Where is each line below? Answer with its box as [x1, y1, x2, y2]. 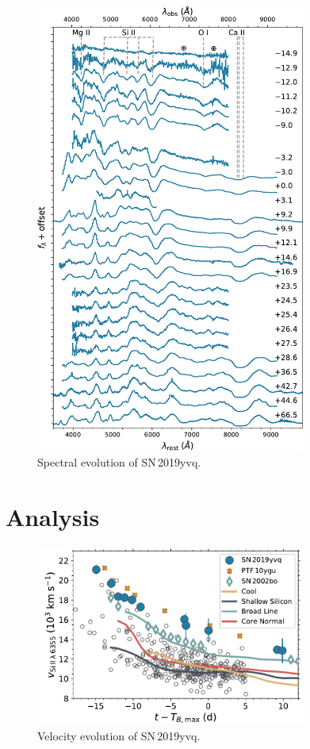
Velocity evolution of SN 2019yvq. [37, 728, 201, 744]
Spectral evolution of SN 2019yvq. [37, 453, 201, 470]
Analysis [6, 500, 100, 532]
